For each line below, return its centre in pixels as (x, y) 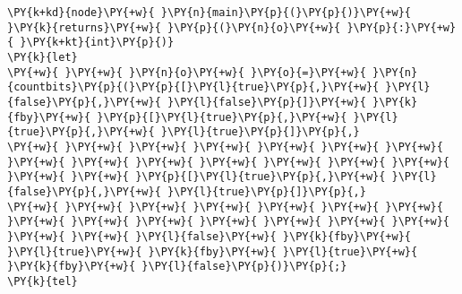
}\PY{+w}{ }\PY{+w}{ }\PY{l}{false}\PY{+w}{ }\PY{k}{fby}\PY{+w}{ (210, 236)
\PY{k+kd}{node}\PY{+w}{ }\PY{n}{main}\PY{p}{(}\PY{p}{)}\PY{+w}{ (210, 13)
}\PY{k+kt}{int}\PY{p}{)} (97, 43)
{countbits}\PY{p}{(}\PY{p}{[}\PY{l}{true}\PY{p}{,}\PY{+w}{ (193, 87)
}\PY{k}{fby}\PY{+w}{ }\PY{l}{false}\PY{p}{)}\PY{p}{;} (177, 267)
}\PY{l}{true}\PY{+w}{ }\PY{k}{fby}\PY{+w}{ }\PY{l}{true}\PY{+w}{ (213, 251)
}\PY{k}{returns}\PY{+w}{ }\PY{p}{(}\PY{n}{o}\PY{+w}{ (174, 27)
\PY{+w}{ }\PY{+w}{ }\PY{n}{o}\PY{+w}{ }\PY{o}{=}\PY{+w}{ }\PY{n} (213, 72)
